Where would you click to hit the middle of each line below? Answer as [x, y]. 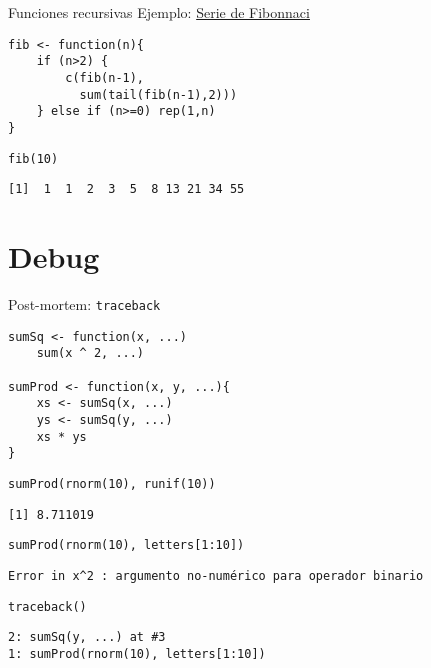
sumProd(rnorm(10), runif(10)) [112, 483]
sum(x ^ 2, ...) [90, 353]
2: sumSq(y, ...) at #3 [87, 637]
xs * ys [61, 436]
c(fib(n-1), [105, 77]
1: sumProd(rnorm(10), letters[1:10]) [137, 653]
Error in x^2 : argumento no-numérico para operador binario [216, 575]
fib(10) [33, 158]
